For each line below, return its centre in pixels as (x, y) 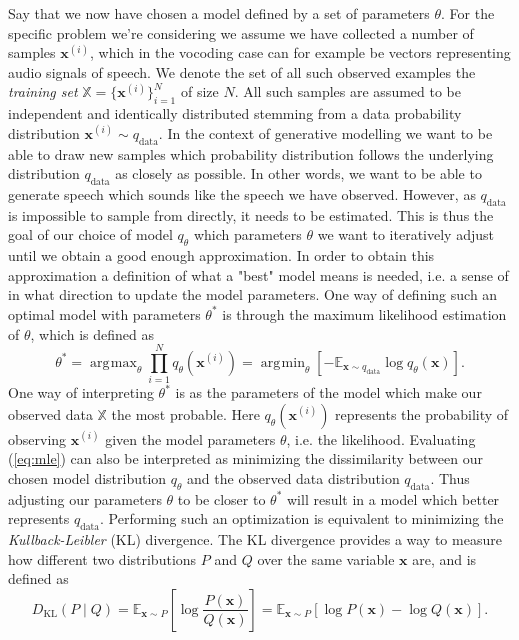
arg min (282, 362)
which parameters (247, 234)
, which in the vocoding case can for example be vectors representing (300, 52)
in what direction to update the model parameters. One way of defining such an (253, 294)
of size (199, 91)
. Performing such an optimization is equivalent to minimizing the (302, 518)
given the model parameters (190, 438)
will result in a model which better (393, 498)
